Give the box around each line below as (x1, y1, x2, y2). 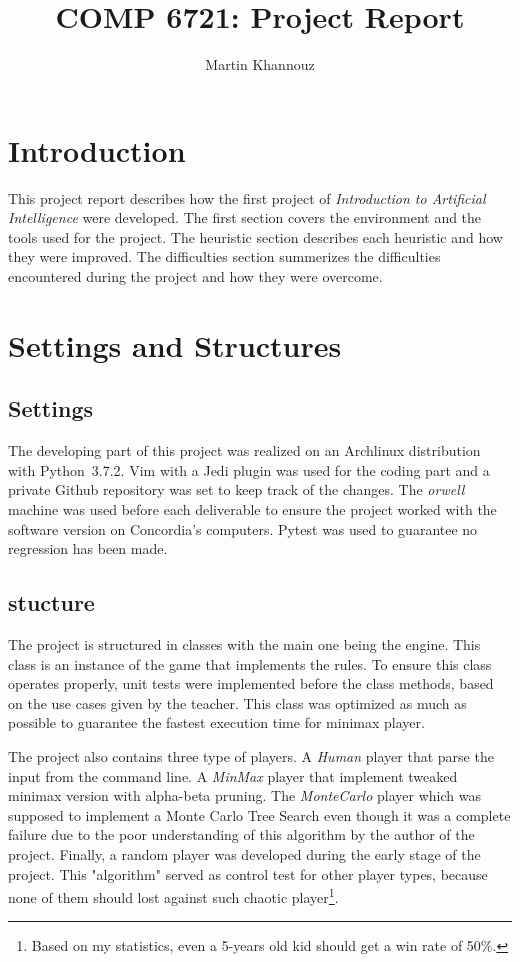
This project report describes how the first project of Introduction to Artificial (8, 187, 486, 208)
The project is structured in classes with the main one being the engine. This (8, 633, 481, 654)
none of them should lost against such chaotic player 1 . (8, 884, 339, 907)
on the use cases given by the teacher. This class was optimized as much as (8, 692, 467, 713)
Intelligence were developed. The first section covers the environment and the (8, 207, 482, 228)
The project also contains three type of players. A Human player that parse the (8, 745, 494, 766)
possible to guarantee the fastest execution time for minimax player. (8, 712, 425, 733)
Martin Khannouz (205, 54, 315, 75)
